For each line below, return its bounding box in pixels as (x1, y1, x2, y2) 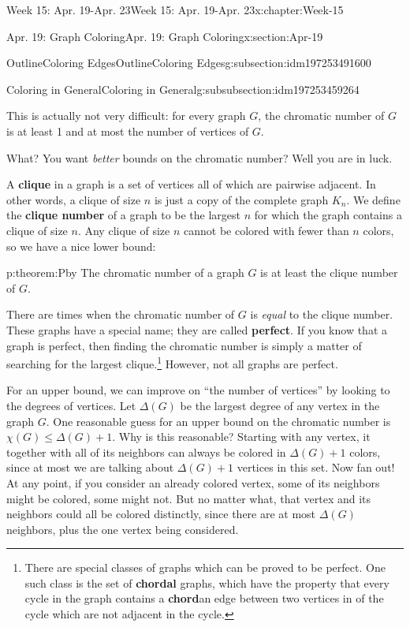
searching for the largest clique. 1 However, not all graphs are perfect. (6, 353, 338, 371)
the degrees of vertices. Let (6, 397, 136, 413)
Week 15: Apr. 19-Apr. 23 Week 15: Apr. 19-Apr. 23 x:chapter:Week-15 (6, 2, 344, 17)
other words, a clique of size (6, 191, 141, 207)
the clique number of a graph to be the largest (6, 207, 241, 223)
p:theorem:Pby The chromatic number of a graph (6, 264, 244, 281)
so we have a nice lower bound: (6, 237, 156, 254)
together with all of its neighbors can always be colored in (6, 443, 286, 460)
